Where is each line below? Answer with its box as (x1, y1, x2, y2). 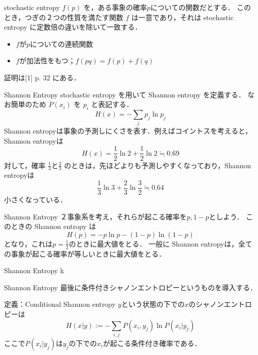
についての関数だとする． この (150, 2, 251, 12)
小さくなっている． (4, 194, 67, 205)
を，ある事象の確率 (83, 2, 147, 12)
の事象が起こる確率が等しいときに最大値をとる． (4, 248, 166, 259)
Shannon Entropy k (4, 265, 64, 276)
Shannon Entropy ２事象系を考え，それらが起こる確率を (4, 211, 187, 221)
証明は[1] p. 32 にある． (4, 72, 81, 82)
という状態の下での (121, 299, 185, 309)
